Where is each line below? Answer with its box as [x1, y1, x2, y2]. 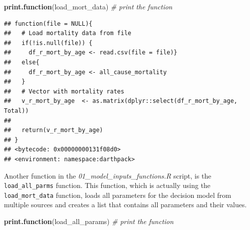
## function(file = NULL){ [4, 20, 92, 27]
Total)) [4, 107, 29, 114]
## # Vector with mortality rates [4, 88, 125, 95]
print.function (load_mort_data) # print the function [4, 1, 172, 11]
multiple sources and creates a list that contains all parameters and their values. [4, 199, 247, 210]
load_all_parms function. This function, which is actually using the [4, 180, 210, 190]
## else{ [4, 58, 40, 66]
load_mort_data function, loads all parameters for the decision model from [4, 189, 231, 200]
